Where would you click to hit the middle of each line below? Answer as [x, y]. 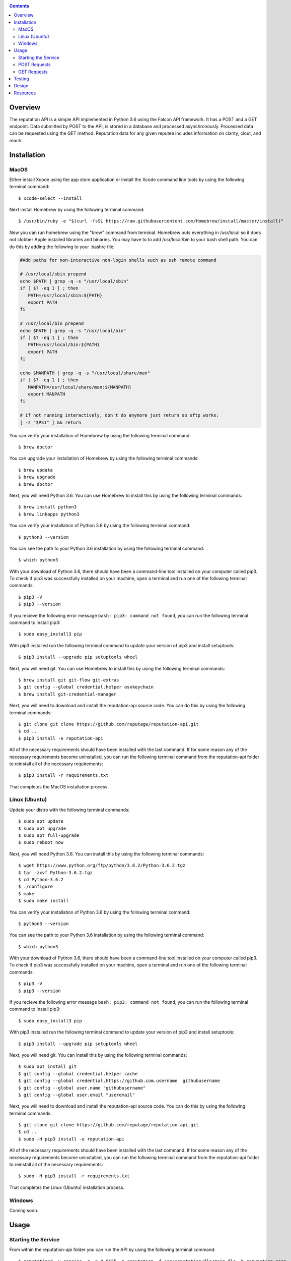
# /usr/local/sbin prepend [53, 274]
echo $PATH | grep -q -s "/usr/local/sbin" [75, 281]
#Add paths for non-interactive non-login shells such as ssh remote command [118, 260]
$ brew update [35, 470]
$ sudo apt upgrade [42, 828]
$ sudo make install [44, 901]
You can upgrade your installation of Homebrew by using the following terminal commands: [104, 458]
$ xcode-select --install [50, 198]
